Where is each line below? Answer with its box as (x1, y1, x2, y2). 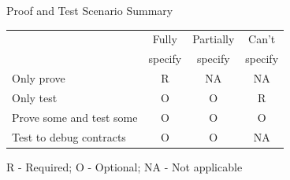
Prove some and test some (12, 108, 138, 125)
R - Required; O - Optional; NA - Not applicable (6, 158, 243, 174)
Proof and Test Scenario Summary (6, 2, 173, 18)
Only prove (12, 70, 65, 86)
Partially (192, 31, 235, 47)
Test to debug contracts (12, 128, 126, 145)
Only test (12, 89, 58, 105)
